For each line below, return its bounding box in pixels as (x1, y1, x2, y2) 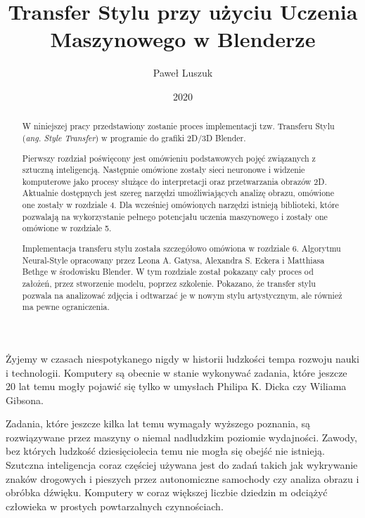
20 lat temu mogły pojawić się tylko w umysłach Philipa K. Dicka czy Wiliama (6, 379, 347, 394)
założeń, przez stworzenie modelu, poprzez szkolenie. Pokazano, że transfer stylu (22, 277, 316, 289)
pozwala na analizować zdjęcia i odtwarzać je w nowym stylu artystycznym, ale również (22, 289, 342, 301)
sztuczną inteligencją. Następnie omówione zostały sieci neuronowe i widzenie (22, 164, 305, 176)
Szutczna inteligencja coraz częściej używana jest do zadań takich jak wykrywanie (6, 458, 358, 472)
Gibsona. (6, 392, 44, 407)
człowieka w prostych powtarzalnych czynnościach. (6, 498, 224, 513)
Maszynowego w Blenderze (50, 25, 316, 53)
